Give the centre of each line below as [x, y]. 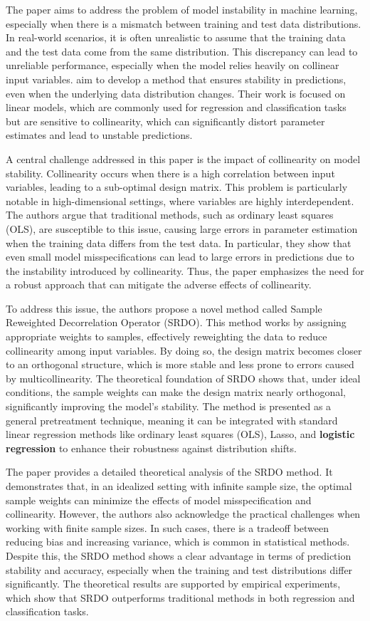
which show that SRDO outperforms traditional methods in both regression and [180, 597]
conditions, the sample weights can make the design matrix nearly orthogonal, [176, 392]
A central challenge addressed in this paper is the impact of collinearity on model [183, 158]
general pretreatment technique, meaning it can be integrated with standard [172, 420]
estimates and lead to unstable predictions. [99, 135]
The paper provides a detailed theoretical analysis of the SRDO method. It [169, 472]
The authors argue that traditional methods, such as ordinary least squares [170, 215]
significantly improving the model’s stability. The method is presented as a [169, 406]
